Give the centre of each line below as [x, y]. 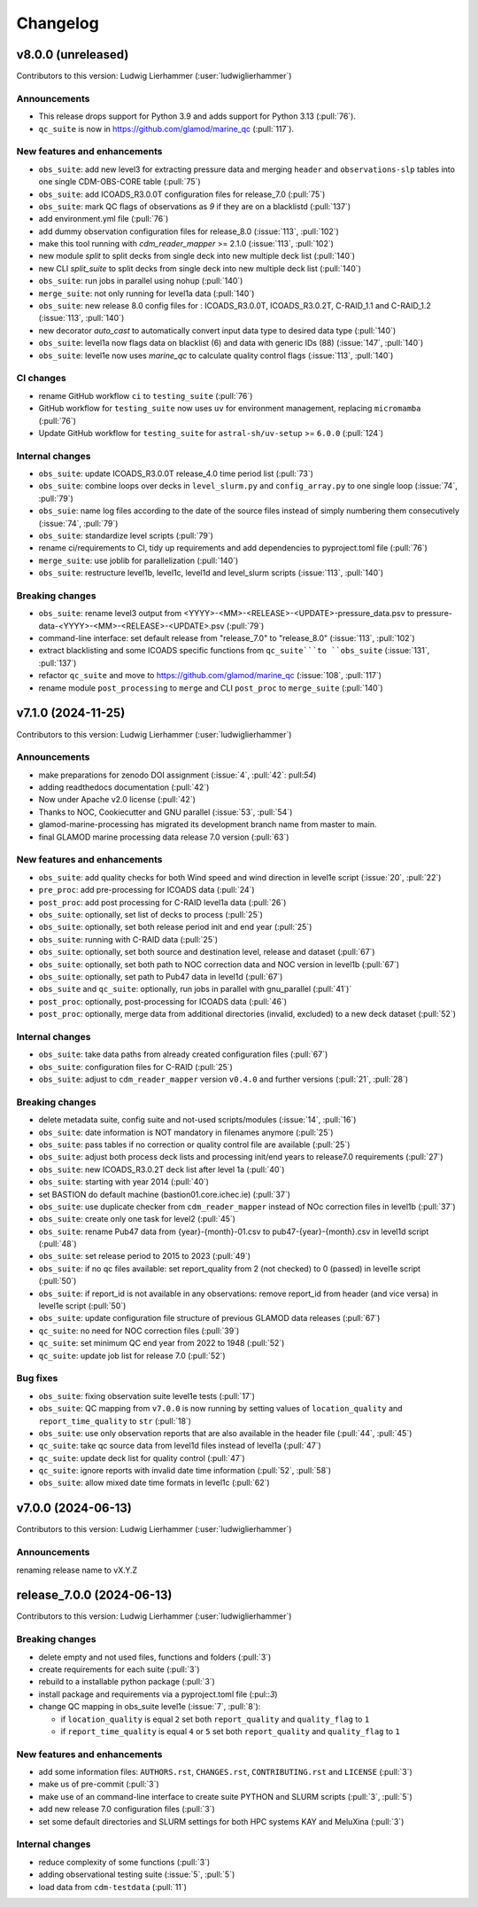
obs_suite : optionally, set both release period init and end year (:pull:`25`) [175, 927]
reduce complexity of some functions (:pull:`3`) [124, 1862]
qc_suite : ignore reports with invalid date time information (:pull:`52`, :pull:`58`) [185, 1471]
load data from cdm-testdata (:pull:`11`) [113, 1887]
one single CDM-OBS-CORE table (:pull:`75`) [119, 182]
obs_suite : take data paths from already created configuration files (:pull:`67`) [183, 1054]
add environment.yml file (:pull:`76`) [104, 219]
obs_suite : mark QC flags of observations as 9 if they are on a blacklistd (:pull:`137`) [195, 206]
